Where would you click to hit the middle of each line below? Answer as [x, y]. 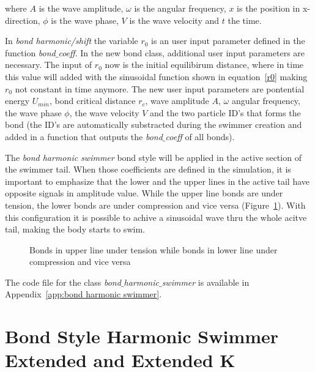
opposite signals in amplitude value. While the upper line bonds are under [144, 193]
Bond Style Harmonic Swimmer [142, 336]
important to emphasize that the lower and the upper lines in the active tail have [157, 181]
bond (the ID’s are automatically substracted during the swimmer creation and [154, 125]
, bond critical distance [93, 101]
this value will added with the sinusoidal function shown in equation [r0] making [156, 76]
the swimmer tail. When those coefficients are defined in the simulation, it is [148, 169]
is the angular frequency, [180, 8]
